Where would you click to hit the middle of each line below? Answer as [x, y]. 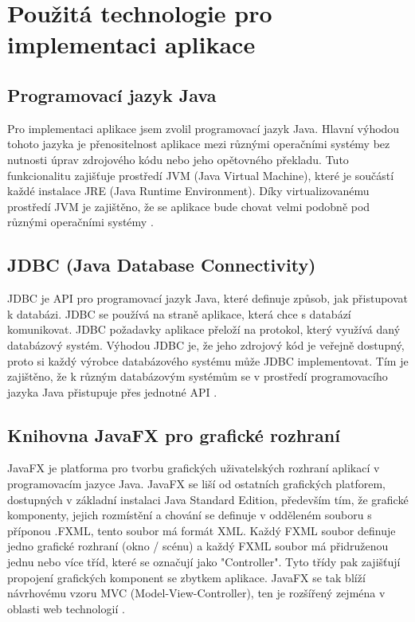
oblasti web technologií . [66, 608]
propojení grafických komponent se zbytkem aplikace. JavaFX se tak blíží [186, 577]
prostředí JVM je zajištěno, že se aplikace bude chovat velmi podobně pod [189, 206]
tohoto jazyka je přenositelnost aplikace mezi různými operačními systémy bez [199, 144]
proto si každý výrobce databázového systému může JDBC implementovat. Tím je [208, 360]
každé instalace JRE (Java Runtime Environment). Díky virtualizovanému [188, 191]
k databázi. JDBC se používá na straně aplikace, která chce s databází [179, 313]
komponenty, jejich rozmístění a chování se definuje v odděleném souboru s [190, 515]
